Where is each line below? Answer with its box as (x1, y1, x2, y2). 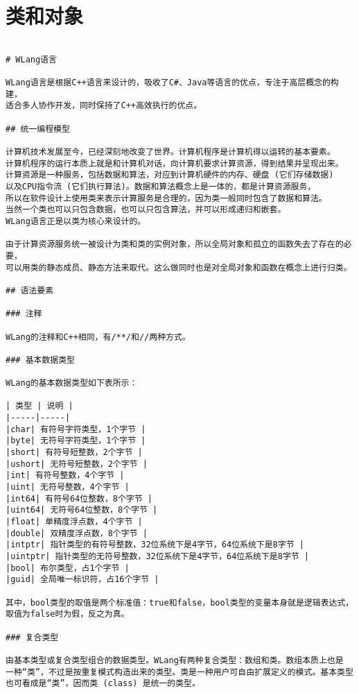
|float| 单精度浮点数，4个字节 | (6, 517, 143, 527)
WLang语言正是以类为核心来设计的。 (6, 216, 146, 226)
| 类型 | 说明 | (6, 401, 73, 411)
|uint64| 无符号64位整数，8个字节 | (6, 505, 158, 515)
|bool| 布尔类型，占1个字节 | (6, 563, 130, 573)
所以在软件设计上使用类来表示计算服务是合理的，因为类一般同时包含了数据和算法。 (6, 193, 327, 203)
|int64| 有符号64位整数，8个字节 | (6, 493, 152, 504)
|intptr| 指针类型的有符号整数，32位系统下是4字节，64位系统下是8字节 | (6, 540, 304, 550)
